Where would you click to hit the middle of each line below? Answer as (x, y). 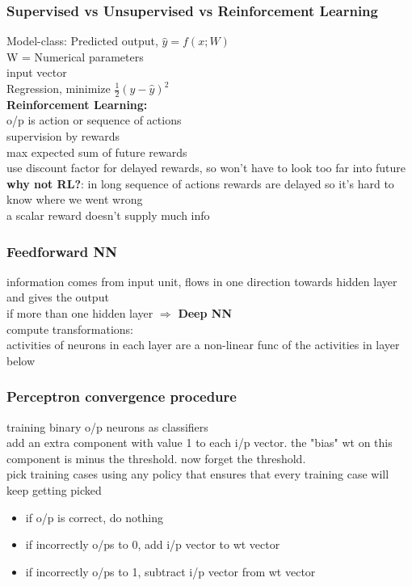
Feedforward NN (62, 251)
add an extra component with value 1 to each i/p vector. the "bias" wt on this (200, 443)
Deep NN (205, 312)
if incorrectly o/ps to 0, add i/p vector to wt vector (153, 544)
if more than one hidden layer (80, 312)
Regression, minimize (59, 88)
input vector (37, 72)
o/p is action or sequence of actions (94, 120)
